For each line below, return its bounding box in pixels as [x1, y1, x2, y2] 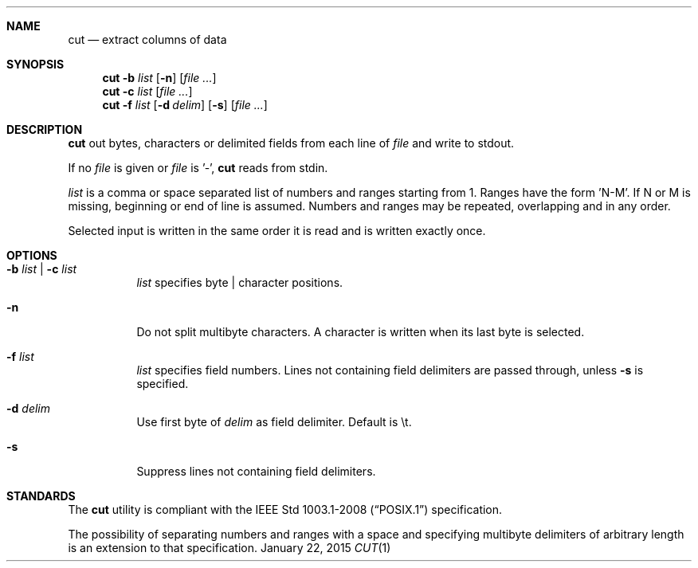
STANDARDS [6, 489, 76, 503]
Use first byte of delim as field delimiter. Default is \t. [136, 415, 412, 429]
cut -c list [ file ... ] [102, 84, 193, 98]
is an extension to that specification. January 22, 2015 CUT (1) [68, 541, 391, 554]
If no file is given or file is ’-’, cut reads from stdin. [68, 161, 328, 174]
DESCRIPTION [6, 123, 83, 136]
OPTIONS [6, 249, 57, 262]
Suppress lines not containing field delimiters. [136, 464, 376, 478]
